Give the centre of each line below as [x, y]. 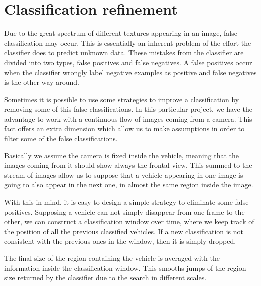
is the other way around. [42, 82]
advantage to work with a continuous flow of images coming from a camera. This [128, 118]
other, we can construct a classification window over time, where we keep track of [129, 221]
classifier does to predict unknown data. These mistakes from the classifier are [124, 53]
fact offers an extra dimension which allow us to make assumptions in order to [124, 128]
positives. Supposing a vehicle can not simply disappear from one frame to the [124, 211]
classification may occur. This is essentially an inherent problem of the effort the [128, 42]
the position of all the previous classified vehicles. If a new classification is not [124, 231]
